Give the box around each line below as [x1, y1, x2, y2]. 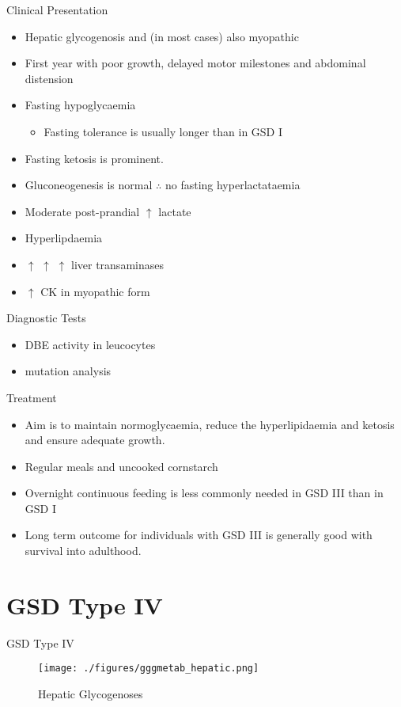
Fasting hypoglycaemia [25, 97, 136, 113]
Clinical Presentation [6, 2, 108, 17]
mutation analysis [25, 363, 112, 379]
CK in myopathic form [40, 283, 150, 299]
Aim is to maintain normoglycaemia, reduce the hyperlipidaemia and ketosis [25, 416, 395, 432]
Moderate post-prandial [25, 203, 140, 219]
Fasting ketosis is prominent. [25, 150, 164, 166]
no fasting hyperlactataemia [165, 177, 301, 193]
